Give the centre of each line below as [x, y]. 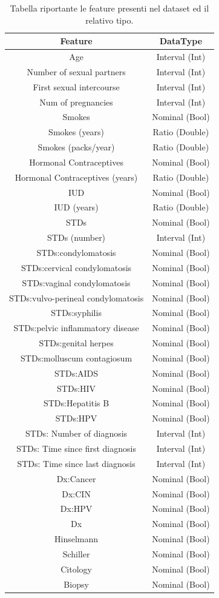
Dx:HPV [76, 509]
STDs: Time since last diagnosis [76, 463]
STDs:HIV [77, 388]
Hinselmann [77, 539]
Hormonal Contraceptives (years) [76, 177]
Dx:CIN [76, 493]
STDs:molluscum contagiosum [77, 358]
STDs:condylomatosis [76, 252]
